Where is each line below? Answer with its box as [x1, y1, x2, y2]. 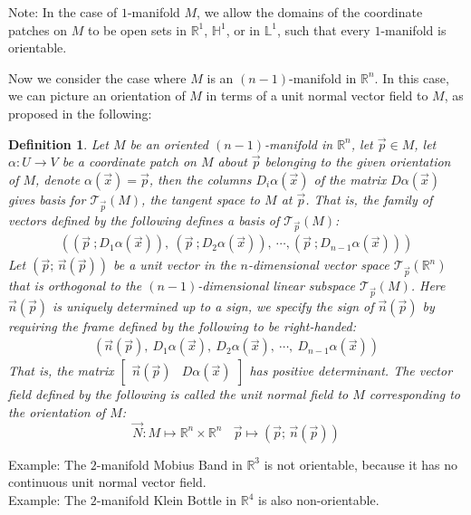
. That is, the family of [305, 189, 433, 208]
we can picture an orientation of [8, 86, 186, 105]
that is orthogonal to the [8, 276, 142, 295]
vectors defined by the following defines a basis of [8, 210, 280, 229]
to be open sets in [87, 20, 187, 39]
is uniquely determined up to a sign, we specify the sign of [53, 296, 374, 315]
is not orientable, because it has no [264, 454, 458, 473]
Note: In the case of [8, 3, 118, 21]
